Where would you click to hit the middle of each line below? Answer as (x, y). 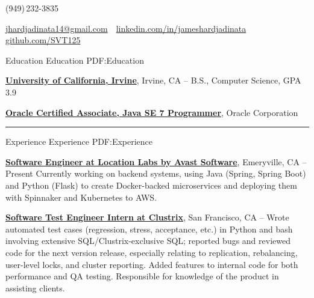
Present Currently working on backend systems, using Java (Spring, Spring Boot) (156, 173)
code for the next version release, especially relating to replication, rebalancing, (152, 252)
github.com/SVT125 (43, 40)
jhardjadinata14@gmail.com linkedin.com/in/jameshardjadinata (126, 28)
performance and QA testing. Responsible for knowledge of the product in (142, 276)
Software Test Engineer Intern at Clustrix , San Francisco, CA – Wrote (147, 217)
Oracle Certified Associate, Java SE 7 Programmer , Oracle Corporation (152, 112)
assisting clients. (35, 287)
